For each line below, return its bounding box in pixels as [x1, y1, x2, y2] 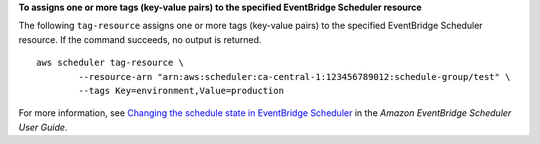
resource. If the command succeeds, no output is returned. [18, 33, 262, 45]
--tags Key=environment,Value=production [78, 85, 285, 96]
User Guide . [18, 121, 68, 133]
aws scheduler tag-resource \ [36, 57, 185, 69]
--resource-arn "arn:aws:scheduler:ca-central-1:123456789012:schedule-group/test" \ [78, 71, 511, 82]
